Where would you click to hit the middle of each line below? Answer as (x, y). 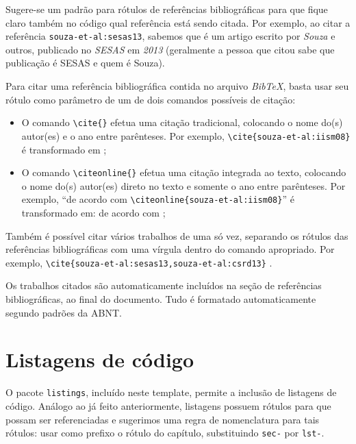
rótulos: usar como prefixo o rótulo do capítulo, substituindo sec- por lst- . (165, 433)
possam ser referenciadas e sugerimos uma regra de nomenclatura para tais (163, 419)
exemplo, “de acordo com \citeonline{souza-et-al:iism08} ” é (158, 199)
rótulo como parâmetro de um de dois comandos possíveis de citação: (151, 99)
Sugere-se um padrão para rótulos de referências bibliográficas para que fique (167, 9)
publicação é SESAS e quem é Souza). (85, 63)
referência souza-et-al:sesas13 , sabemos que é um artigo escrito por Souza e (170, 36)
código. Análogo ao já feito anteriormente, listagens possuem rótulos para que (168, 406)
